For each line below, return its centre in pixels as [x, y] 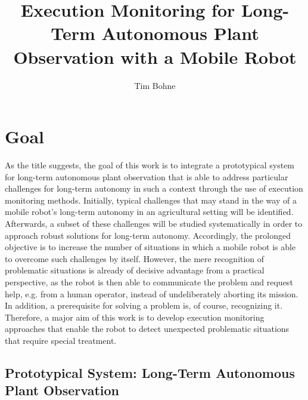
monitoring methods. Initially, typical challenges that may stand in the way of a [151, 200]
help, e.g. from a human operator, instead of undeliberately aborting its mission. [152, 293]
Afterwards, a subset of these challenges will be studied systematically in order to [154, 223]
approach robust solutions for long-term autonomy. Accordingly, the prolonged [148, 235]
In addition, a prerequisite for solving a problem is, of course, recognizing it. [144, 305]
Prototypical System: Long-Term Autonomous [150, 372]
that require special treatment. [61, 340]
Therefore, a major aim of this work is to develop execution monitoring [135, 317]
